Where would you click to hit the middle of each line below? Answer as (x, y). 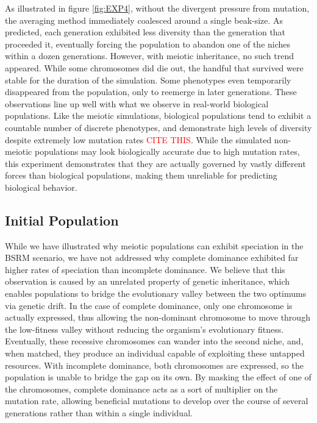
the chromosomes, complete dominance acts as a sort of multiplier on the (141, 389)
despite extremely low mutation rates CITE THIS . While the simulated (138, 139)
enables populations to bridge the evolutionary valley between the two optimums (156, 293)
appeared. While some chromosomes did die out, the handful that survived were (154, 67)
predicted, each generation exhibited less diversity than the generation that (145, 32)
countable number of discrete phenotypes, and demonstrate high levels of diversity (158, 127)
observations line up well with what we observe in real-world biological (137, 103)
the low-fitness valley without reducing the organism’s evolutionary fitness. (144, 329)
